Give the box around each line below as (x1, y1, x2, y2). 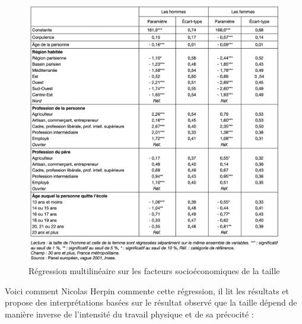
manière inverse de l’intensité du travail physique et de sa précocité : (5, 307, 254, 320)
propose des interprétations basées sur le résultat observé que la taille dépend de (5, 296, 297, 309)
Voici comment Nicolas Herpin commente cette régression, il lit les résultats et (5, 284, 289, 297)
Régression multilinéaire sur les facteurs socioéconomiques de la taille (28, 265, 280, 277)
